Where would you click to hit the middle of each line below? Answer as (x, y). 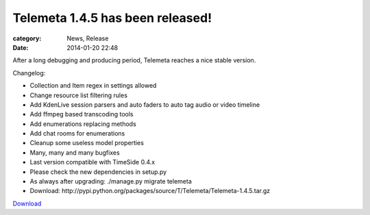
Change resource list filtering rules (79, 95)
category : (27, 38)
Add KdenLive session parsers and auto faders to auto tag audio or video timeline (145, 104)
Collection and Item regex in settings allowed (93, 86)
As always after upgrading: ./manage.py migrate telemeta (111, 181)
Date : (21, 47)
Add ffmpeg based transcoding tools (82, 114)
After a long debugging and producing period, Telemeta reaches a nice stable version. (134, 60)
